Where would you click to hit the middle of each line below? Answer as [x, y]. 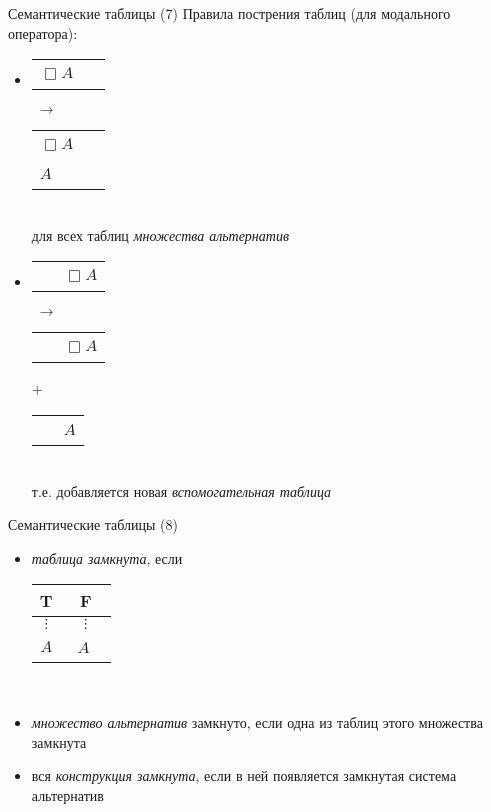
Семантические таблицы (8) [93, 524]
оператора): [43, 32]
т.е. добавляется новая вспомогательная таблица [181, 490]
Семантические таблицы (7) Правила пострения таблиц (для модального [229, 13]
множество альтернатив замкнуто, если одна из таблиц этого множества [257, 721]
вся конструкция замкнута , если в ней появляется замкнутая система [244, 775]
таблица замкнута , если [107, 557]
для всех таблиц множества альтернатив [160, 234]
